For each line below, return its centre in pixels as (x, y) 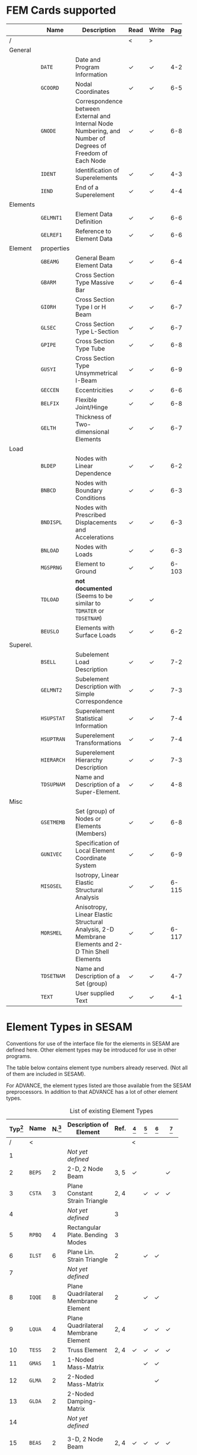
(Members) (91, 834)
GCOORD (50, 88)
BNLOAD (50, 551)
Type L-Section (97, 332)
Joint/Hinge (91, 408)
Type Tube (90, 349)
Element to (90, 564)
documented (94, 589)
